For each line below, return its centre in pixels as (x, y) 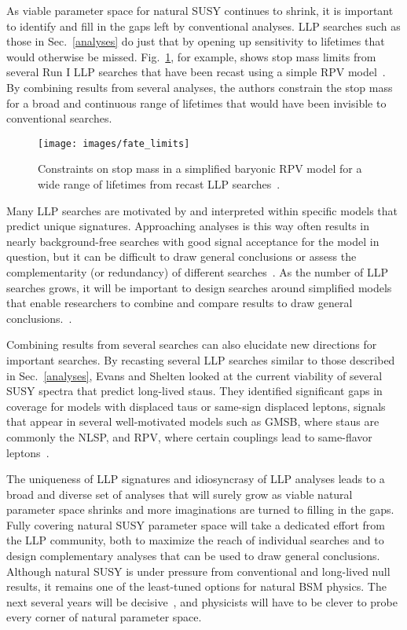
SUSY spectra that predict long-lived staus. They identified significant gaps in (194, 391)
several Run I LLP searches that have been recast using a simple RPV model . (196, 72)
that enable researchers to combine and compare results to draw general (180, 303)
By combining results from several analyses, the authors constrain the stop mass (200, 87)
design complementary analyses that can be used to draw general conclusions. (193, 556)
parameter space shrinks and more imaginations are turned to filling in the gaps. (200, 509)
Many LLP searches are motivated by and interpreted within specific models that (202, 210)
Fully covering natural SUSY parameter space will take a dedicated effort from (196, 524)
